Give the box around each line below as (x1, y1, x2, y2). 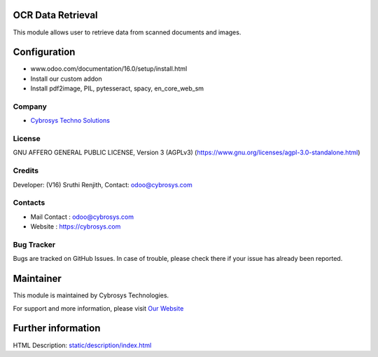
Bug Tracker (13, 239, 56, 249)
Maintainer (13, 273, 62, 285)
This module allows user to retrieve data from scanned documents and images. (13, 28, 241, 36)
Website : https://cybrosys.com (30, 222, 121, 231)
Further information (13, 323, 101, 335)
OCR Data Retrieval (13, 9, 98, 21)
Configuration (13, 46, 76, 58)
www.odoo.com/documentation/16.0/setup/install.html (30, 65, 188, 73)
